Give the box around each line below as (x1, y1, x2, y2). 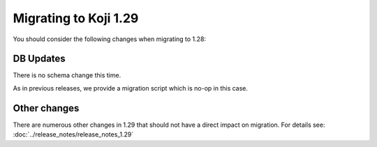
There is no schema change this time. (13, 71, 121, 79)
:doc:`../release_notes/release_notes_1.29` (13, 130, 134, 139)
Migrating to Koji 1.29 (13, 10, 139, 26)
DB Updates (13, 53, 66, 65)
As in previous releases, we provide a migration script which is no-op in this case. (13, 84, 248, 92)
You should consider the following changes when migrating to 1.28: (13, 35, 206, 43)
